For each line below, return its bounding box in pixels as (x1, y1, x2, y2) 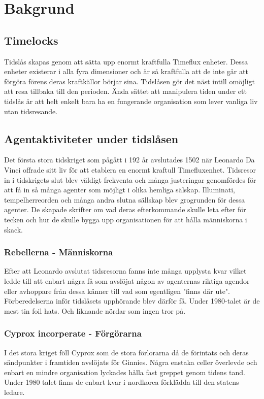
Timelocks (4, 32, 58, 48)
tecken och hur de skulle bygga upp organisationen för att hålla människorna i (4, 214, 247, 224)
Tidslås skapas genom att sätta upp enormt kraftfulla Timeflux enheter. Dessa (4, 56, 248, 66)
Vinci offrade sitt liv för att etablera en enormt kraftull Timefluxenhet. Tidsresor (4, 164, 256, 175)
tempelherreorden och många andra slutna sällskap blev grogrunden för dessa (4, 194, 245, 205)
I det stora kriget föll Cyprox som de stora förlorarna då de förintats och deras (4, 347, 249, 357)
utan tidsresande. (4, 106, 58, 116)
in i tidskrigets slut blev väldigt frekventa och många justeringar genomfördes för (4, 174, 256, 185)
